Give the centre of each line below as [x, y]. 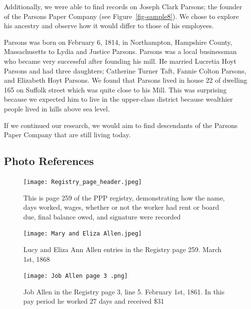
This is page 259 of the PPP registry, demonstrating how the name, [124, 197]
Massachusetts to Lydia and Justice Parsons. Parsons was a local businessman [120, 51]
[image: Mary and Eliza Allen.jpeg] [83, 234]
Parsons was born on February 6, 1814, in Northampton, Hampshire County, [118, 42]
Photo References [49, 161]
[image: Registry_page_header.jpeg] [83, 182]
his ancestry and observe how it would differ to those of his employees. [109, 26]
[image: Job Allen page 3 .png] [76, 276]
